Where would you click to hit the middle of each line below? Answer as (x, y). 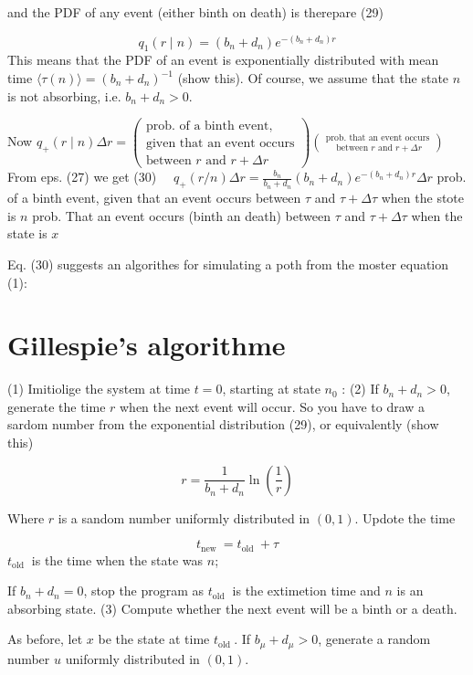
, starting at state (271, 389)
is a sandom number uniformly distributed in (184, 517)
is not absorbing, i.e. (64, 95)
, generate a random (374, 639)
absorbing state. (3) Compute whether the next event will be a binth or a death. (232, 608)
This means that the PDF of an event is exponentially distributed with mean (223, 60)
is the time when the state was (117, 559)
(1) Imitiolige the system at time (99, 389)
